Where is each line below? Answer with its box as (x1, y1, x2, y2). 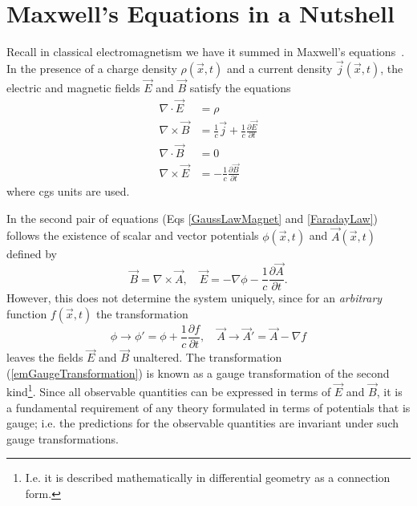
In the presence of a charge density (6, 59, 177, 76)
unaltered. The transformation (132, 349, 282, 366)
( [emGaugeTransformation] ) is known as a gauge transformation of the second (6, 364, 390, 381)
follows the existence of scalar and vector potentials (6, 227, 259, 244)
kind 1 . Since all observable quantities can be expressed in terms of (6, 381, 331, 400)
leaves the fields (6, 349, 83, 366)
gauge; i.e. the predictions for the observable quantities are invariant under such (6, 415, 399, 431)
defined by (6, 245, 58, 261)
